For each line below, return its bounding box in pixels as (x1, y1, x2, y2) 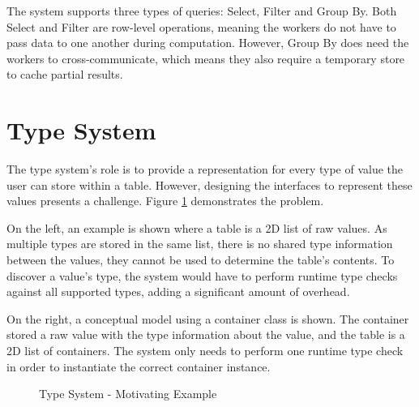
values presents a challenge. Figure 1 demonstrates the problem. (6, 192, 324, 209)
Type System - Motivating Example (39, 385, 217, 402)
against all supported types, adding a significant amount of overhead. (6, 283, 350, 300)
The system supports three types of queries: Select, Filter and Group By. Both (6, 2, 397, 19)
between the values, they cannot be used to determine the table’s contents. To (6, 251, 395, 268)
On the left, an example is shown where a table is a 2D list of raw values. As (6, 219, 387, 236)
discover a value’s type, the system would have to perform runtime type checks (6, 267, 398, 284)
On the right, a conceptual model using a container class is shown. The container (6, 310, 409, 327)
